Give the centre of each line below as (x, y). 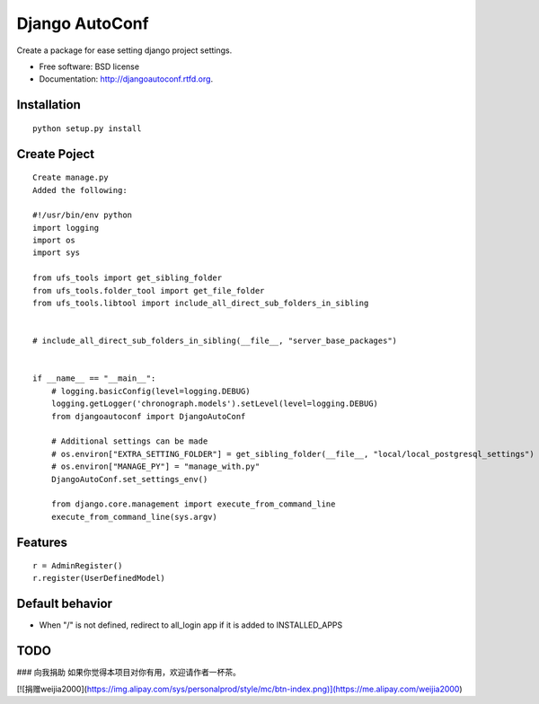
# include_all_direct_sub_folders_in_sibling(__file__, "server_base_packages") (215, 341)
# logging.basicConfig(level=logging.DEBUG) (150, 391)
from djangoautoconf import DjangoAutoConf (148, 416)
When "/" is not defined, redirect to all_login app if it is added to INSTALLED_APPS (191, 625)
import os (54, 241)
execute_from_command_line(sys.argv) (134, 517)
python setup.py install (87, 128)
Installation (49, 105)
